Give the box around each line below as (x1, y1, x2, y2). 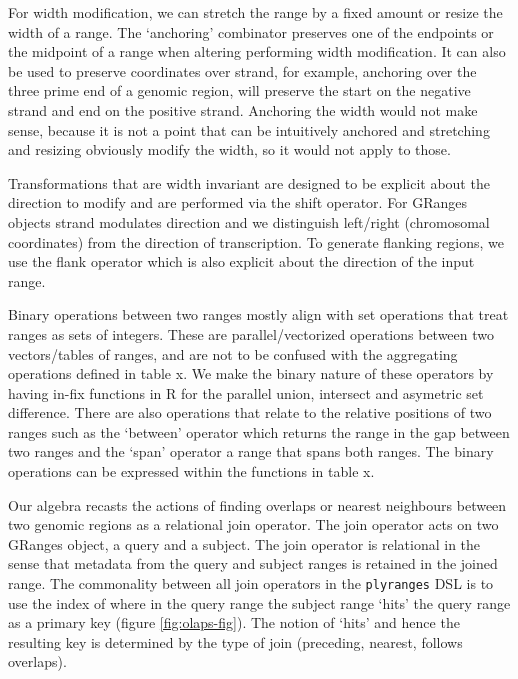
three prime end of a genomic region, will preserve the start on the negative (8, 80, 471, 101)
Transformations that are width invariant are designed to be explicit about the (8, 172, 490, 193)
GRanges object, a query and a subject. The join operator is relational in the (8, 533, 481, 554)
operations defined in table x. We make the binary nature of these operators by (8, 363, 494, 384)
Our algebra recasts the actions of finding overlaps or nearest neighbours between (8, 494, 507, 515)
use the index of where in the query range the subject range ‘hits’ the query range (8, 592, 511, 613)
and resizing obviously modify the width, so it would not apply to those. (8, 139, 451, 160)
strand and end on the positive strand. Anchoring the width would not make (8, 99, 478, 120)
